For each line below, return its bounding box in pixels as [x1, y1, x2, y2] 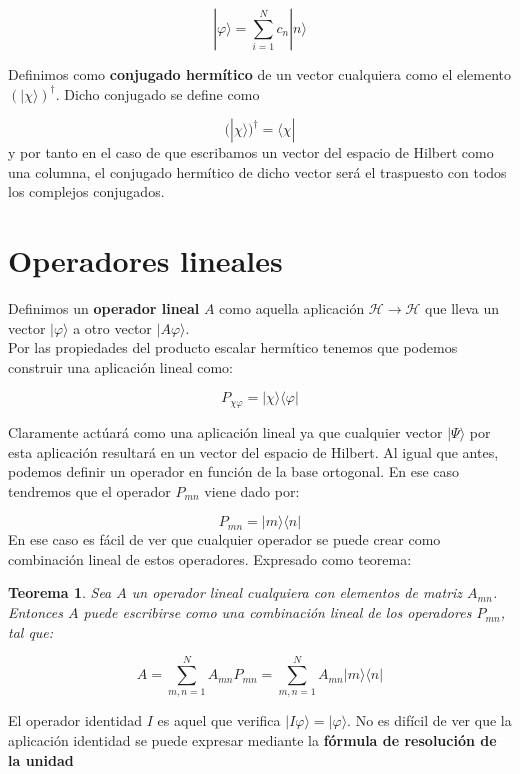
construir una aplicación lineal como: [8, 356, 233, 377]
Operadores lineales [8, 240, 283, 281]
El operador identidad [8, 710, 143, 731]
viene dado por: [204, 480, 300, 501]
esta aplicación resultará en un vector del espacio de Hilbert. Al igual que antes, [8, 441, 499, 462]
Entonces [8, 602, 63, 623]
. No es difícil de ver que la [347, 710, 512, 731]
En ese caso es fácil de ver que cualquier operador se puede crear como [8, 529, 441, 550]
